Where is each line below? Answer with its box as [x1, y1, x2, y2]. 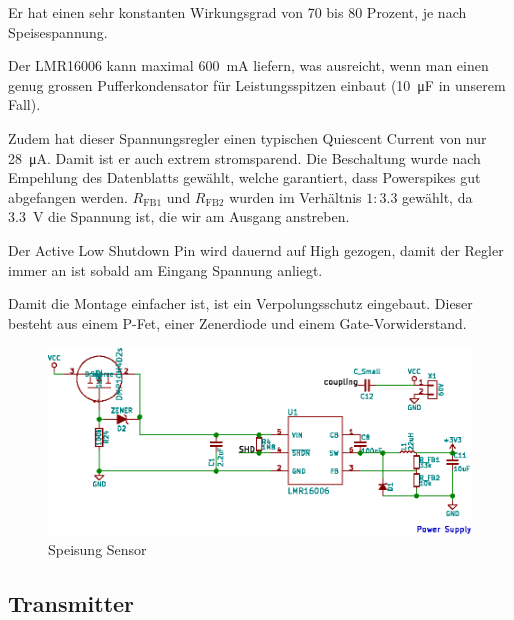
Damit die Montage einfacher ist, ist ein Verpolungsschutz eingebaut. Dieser [8, 293, 473, 314]
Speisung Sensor [48, 538, 147, 559]
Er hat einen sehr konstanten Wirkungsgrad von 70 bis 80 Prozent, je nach [8, 2, 467, 22]
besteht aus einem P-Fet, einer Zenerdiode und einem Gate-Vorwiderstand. [8, 312, 467, 333]
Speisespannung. [8, 21, 108, 42]
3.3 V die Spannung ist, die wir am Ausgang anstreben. [8, 206, 350, 227]
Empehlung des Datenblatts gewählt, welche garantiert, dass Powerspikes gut [8, 167, 481, 188]
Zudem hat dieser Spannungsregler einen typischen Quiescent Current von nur [8, 127, 487, 148]
